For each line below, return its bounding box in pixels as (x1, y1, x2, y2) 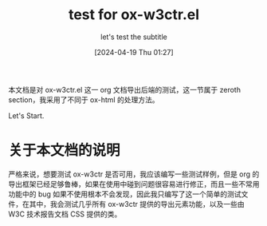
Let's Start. (8, 110, 45, 121)
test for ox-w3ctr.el (68, 6, 200, 24)
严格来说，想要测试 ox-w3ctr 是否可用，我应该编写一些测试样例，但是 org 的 (8, 169, 260, 179)
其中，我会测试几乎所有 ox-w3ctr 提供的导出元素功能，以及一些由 (29, 199, 245, 208)
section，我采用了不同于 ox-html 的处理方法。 (8, 94, 159, 105)
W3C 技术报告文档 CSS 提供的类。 (8, 209, 122, 219)
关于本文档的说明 (8, 141, 121, 160)
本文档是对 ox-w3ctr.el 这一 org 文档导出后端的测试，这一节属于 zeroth (8, 85, 241, 94)
